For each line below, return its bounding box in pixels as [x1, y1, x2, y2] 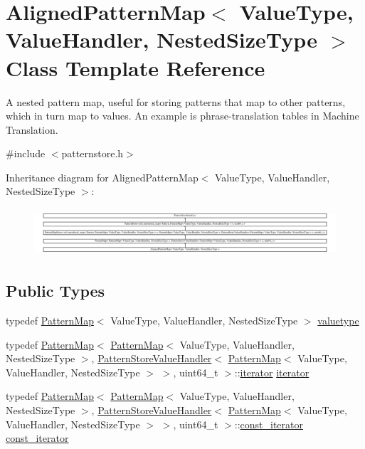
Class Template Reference [6, 53, 265, 82]
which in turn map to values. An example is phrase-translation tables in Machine [6, 108, 359, 123]
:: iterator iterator [234, 364, 310, 379]
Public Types [6, 280, 105, 302]
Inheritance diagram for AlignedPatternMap [6, 169, 199, 184]
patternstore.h [61, 146, 124, 161]
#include [6, 146, 46, 161]
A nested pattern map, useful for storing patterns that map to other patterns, [6, 94, 346, 109]
